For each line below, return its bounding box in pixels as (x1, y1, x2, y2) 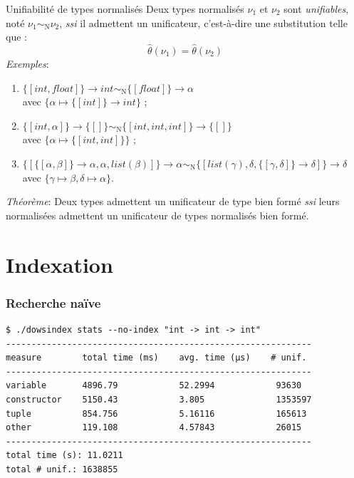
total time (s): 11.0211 (6, 450, 123, 461)
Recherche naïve (6, 293, 101, 311)
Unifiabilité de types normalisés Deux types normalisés (6, 1, 244, 16)
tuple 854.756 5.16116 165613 (6, 408, 307, 419)
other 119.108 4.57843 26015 (6, 422, 302, 433)
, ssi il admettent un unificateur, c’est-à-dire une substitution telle (59, 15, 348, 30)
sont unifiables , (283, 1, 349, 16)
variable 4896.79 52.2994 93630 (6, 380, 302, 391)
